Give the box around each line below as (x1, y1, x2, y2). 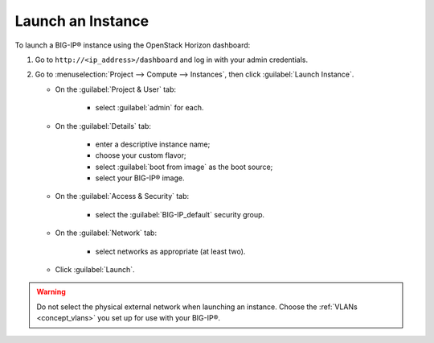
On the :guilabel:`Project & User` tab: (55, 85, 177, 94)
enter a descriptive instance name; (95, 139, 211, 149)
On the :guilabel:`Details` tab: (55, 121, 152, 130)
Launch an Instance (14, 12, 149, 30)
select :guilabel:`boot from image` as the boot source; (95, 162, 273, 171)
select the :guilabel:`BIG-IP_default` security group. (95, 209, 265, 219)
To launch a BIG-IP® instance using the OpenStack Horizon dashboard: (14, 40, 251, 50)
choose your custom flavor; (95, 151, 186, 160)
